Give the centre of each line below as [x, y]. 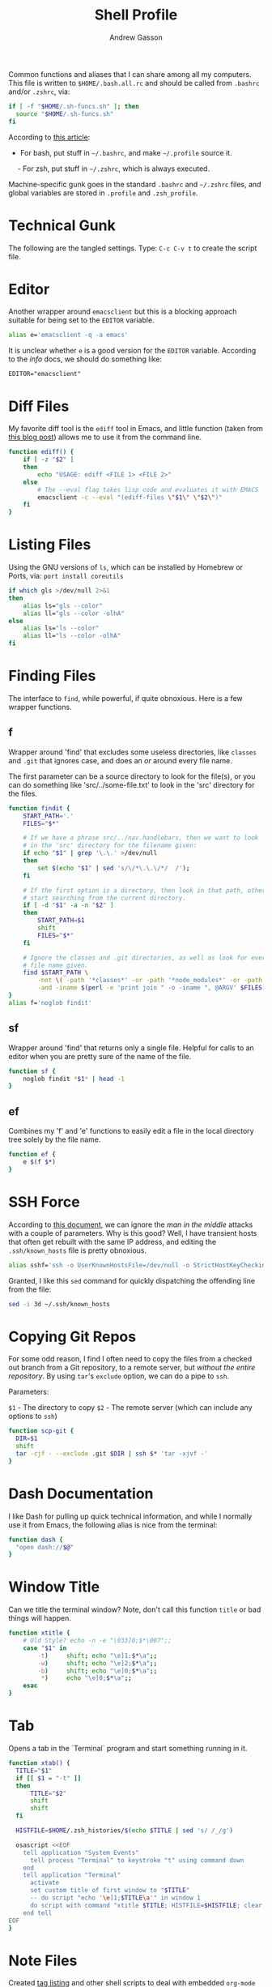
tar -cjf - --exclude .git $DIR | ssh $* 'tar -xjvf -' [112, 1453]
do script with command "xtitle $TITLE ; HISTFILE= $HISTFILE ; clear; [148, 1905]
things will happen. [40, 1618]
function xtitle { [39, 1633]
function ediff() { [41, 452]
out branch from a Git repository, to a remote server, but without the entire [132, 1368]
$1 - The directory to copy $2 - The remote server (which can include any [130, 1408]
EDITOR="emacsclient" [45, 374]
